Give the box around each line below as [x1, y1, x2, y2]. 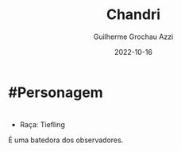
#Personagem [8, 83, 103, 101]
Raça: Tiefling [19, 120, 65, 130]
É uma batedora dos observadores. [8, 135, 124, 145]
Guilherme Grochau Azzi [93, 32, 174, 41]
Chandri [106, 6, 161, 24]
